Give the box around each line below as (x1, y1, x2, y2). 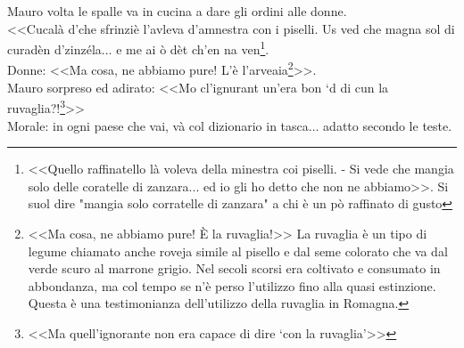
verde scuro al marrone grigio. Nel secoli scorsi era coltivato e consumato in (28, 259, 441, 278)
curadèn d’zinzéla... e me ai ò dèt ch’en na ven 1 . (7, 37, 269, 58)
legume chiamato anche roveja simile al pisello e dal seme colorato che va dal (28, 241, 448, 260)
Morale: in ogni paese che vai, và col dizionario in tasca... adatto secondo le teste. (7, 116, 452, 134)
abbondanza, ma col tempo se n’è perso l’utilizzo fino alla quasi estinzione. (28, 276, 436, 295)
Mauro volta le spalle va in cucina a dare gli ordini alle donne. (7, 2, 347, 20)
